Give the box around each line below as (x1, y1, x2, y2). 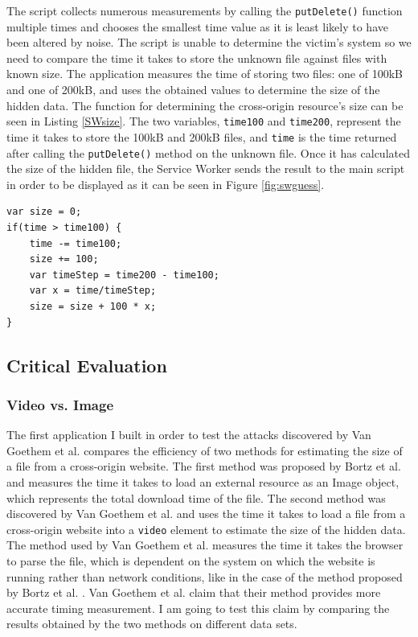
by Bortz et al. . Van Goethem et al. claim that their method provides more (6, 584, 381, 601)
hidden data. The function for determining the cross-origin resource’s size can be (6, 97, 404, 113)
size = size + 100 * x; (29, 300, 157, 312)
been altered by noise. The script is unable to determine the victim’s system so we (6, 34, 412, 51)
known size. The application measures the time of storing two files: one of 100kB (6, 65, 403, 82)
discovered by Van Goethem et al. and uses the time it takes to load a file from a (6, 505, 406, 522)
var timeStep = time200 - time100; (29, 269, 219, 281)
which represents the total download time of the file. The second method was (6, 489, 386, 506)
